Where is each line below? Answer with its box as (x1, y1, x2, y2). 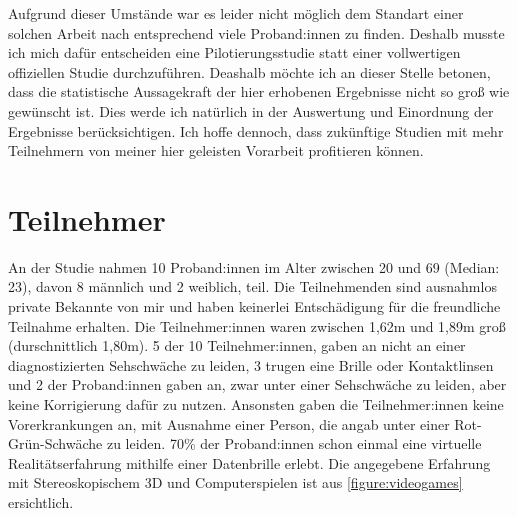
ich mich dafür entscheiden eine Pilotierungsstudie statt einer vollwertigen (8, 42, 461, 63)
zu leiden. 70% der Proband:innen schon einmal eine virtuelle (106, 433, 482, 454)
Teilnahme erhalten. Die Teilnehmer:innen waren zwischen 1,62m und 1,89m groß (8, 315, 506, 336)
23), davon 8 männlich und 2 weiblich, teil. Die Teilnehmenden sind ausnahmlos (8, 276, 497, 297)
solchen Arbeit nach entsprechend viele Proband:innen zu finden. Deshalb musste (8, 22, 505, 43)
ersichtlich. (8, 492, 74, 512)
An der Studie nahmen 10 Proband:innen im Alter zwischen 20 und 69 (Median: (8, 256, 500, 277)
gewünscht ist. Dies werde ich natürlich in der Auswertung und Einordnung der (8, 100, 494, 121)
